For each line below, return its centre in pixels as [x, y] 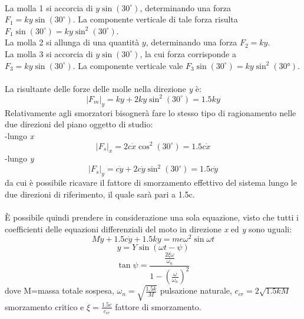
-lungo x [19, 135]
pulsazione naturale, [196, 290]
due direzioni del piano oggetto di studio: [79, 124]
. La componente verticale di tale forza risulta [155, 19]
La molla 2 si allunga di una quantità [72, 42]
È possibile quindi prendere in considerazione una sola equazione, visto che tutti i [152, 217]
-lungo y [19, 158]
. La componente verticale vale [128, 65]
